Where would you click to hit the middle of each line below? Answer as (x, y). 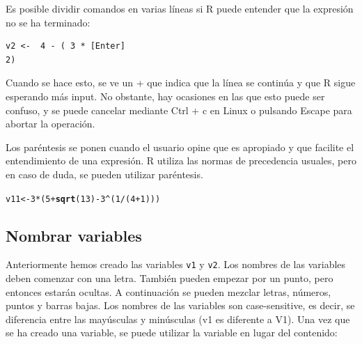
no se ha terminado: (48, 22)
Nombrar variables (74, 235)
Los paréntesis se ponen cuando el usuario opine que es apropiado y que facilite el (180, 147)
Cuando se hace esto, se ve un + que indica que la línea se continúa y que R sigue (181, 83)
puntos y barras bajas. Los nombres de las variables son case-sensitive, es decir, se (180, 305)
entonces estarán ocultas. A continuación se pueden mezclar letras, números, (168, 291)
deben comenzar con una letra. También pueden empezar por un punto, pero (170, 278)
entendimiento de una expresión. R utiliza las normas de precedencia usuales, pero (181, 161)
